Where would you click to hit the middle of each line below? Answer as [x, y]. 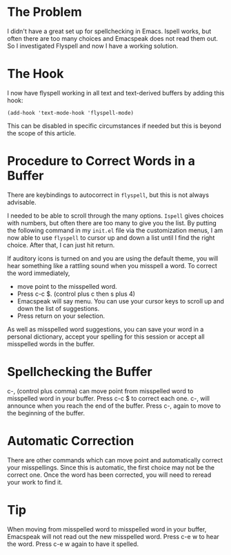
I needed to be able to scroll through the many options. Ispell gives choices [115, 216]
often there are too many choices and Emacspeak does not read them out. [113, 38]
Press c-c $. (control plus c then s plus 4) [76, 294]
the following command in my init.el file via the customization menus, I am [115, 230]
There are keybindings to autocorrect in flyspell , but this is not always [108, 195]
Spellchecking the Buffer [80, 372]
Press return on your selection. [61, 316]
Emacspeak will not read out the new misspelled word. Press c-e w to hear [113, 536]
